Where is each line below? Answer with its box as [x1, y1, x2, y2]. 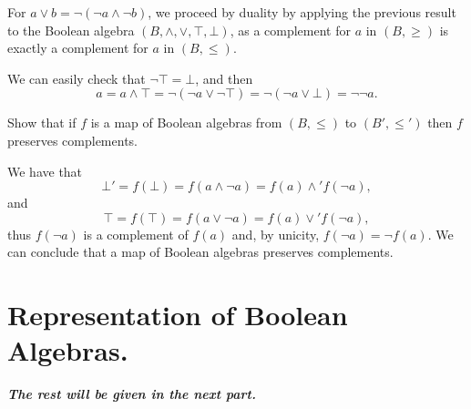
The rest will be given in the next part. [7, 384, 256, 404]
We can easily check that [7, 68, 146, 87]
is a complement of [83, 224, 189, 243]
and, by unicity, [231, 224, 320, 243]
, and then [195, 68, 253, 87]
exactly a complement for [7, 38, 148, 57]
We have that [7, 161, 83, 180]
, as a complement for [230, 20, 351, 39]
